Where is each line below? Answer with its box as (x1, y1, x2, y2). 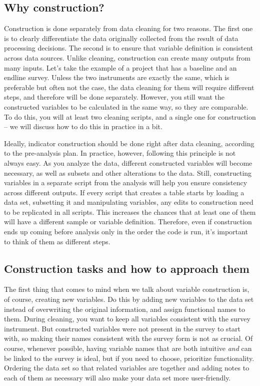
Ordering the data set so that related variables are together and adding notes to (4, 362, 249, 373)
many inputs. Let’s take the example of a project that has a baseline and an (4, 62, 237, 73)
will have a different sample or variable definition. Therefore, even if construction (4, 216, 252, 227)
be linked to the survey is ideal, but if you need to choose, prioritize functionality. (4, 352, 254, 363)
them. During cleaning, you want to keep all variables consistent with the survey (4, 313, 250, 324)
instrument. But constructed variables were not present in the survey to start (4, 323, 241, 333)
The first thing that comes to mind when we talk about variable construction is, (4, 284, 249, 294)
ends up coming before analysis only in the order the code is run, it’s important (4, 226, 248, 237)
